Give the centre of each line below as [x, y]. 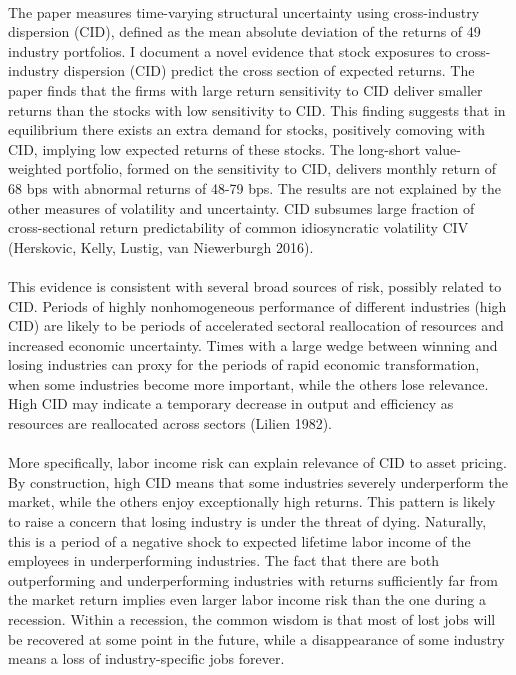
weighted [35, 168]
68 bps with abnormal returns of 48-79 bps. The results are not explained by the [254, 187]
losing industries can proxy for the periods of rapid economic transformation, [244, 364]
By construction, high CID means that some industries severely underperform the [258, 481]
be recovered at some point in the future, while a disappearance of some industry [256, 638]
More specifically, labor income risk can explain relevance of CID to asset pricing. [257, 462]
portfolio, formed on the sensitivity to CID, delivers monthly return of [281, 168]
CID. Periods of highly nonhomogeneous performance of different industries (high [257, 305]
